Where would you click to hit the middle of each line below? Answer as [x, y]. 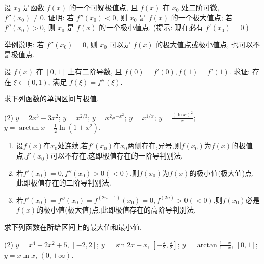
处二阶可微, [200, 7]
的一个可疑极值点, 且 [103, 7]
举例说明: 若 [24, 44]
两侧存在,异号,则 [154, 146]
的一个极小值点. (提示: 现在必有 [151, 27]
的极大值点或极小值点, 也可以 [204, 44]
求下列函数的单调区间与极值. [51, 99]
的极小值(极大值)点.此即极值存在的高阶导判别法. [116, 210]
